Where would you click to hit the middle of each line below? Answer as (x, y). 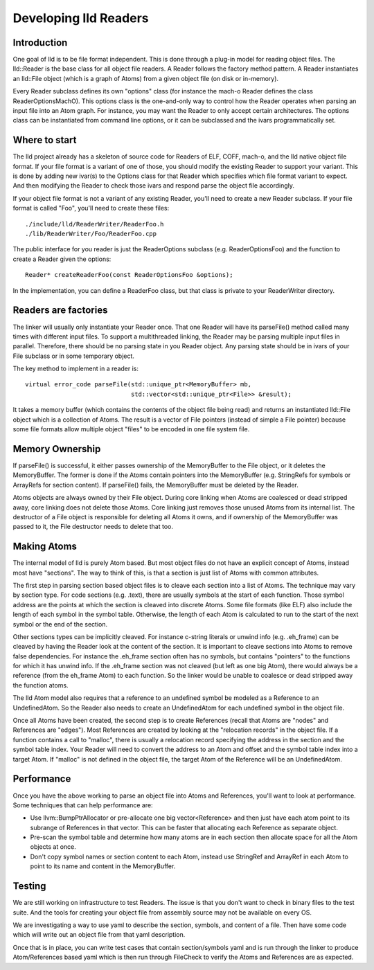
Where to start (45, 140)
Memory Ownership (57, 449)
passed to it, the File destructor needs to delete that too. (93, 527)
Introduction (40, 43)
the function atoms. (41, 685)
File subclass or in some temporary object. (74, 356)
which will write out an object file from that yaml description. (99, 935)
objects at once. (53, 847)
